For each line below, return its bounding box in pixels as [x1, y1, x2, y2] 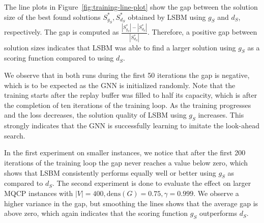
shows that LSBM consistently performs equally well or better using [4, 167, 216, 178]
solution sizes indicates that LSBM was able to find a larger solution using [4, 42, 236, 52]
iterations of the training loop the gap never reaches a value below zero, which [4, 157, 248, 168]
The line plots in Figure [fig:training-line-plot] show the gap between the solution [4, 2, 258, 12]
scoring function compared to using [4, 52, 114, 63]
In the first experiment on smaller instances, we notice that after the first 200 [4, 147, 246, 158]
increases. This [198, 109, 244, 120]
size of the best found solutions [4, 11, 101, 22]
